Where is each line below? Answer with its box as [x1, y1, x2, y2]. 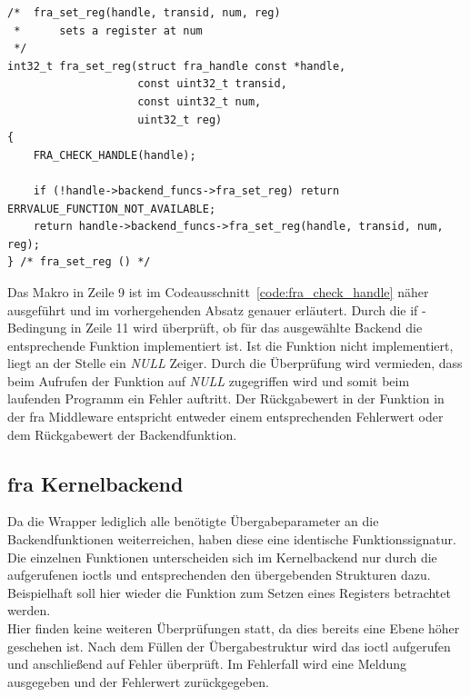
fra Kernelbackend [7, 469, 184, 497]
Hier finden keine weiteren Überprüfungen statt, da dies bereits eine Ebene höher [7, 619, 460, 638]
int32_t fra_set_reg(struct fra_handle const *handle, [7, 59, 346, 73]
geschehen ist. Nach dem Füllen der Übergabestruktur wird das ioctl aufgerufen [7, 636, 451, 655]
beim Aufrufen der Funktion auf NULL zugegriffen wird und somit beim [7, 371, 410, 390]
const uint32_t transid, [137, 77, 287, 91]
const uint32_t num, [137, 95, 262, 108]
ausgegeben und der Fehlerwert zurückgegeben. [7, 672, 269, 691]
